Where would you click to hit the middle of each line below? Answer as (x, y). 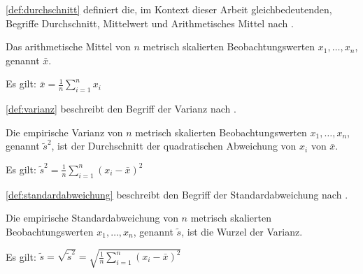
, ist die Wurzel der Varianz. (242, 231)
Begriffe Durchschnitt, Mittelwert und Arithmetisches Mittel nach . (150, 23)
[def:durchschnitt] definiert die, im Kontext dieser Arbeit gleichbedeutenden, (169, 9)
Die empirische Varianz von (64, 132)
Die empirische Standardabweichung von (92, 218)
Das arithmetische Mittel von (68, 46)
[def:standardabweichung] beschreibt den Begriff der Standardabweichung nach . (177, 194)
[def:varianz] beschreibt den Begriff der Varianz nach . (121, 109)
